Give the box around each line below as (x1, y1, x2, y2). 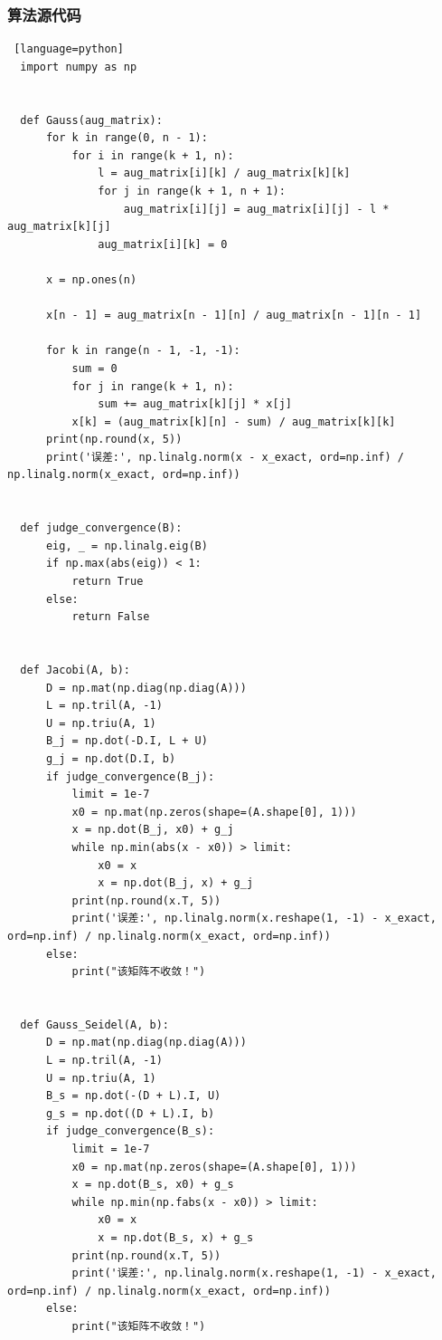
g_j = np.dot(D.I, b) (45, 751, 176, 765)
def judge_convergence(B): (20, 522, 183, 535)
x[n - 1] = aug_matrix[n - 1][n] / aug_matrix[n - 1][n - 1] (45, 309, 422, 322)
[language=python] (14, 43, 124, 56)
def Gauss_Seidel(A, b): (20, 1018, 169, 1031)
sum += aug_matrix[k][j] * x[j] (98, 397, 292, 411)
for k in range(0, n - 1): (45, 131, 208, 145)
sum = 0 (71, 361, 118, 375)
